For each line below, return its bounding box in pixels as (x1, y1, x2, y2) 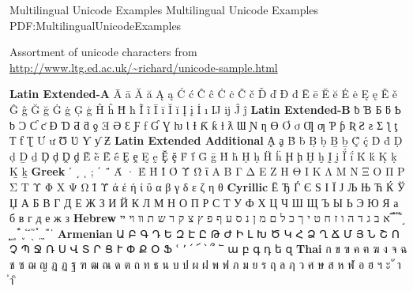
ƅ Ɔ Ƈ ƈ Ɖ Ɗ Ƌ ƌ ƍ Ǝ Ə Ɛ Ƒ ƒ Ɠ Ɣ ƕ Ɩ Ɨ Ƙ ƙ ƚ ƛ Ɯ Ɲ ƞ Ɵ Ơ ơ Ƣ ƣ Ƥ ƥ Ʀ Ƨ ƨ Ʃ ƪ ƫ (9, 116, 398, 133)
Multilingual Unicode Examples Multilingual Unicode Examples (9, 2, 319, 17)
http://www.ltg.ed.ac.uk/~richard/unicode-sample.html (9, 59, 278, 75)
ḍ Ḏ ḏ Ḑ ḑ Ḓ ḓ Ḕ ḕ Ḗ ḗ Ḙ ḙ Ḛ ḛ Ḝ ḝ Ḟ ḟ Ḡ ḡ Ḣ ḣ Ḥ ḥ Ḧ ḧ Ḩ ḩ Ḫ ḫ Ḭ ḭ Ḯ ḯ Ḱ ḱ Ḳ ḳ (9, 147, 397, 164)
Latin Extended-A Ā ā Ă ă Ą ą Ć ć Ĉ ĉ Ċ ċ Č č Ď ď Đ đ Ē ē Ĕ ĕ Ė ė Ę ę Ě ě (9, 85, 398, 102)
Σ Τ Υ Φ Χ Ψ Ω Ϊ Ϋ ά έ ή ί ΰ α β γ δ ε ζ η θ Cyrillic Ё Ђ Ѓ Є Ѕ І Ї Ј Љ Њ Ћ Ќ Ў (9, 178, 405, 195)
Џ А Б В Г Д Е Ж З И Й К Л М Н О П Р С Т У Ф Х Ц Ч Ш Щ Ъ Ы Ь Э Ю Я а (9, 194, 399, 210)
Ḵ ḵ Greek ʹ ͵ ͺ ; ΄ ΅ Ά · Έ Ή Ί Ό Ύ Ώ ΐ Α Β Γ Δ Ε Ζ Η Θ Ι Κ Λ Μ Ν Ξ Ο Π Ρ (9, 163, 405, 180)
